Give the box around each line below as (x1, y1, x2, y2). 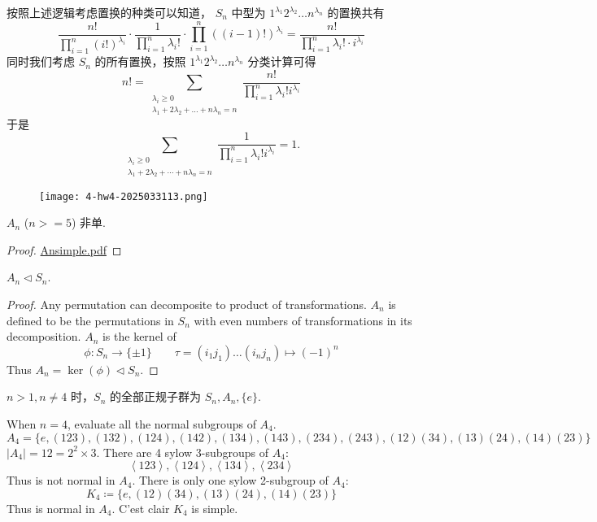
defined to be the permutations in (7, 311, 174, 328)
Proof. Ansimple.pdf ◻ (7, 241, 122, 258)
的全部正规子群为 (109, 388, 201, 405)
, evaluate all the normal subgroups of (67, 415, 256, 432)
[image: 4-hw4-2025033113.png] (39, 190, 208, 202)
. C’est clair (111, 499, 170, 516)
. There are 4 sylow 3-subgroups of (96, 443, 269, 460)
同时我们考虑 (7, 53, 75, 70)
